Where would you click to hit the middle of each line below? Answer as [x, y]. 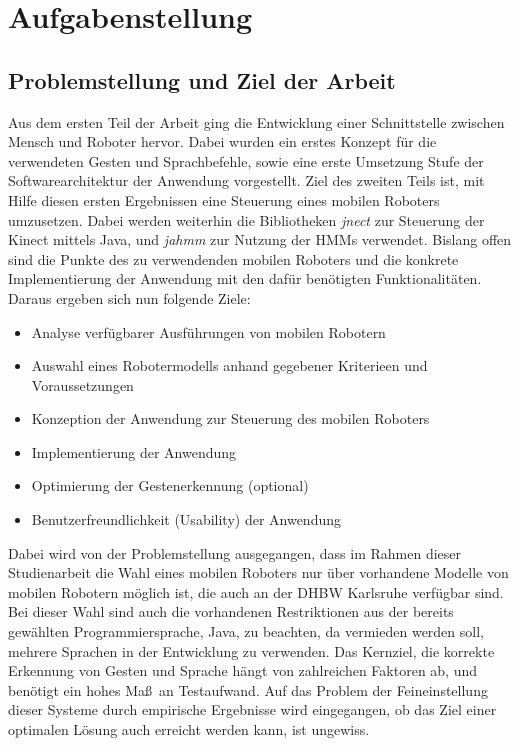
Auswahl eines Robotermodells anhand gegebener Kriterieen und [229, 365]
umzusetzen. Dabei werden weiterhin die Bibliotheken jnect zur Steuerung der [246, 219]
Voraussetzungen [82, 384]
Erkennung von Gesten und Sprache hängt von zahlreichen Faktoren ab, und [243, 670]
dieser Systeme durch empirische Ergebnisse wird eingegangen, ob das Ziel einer [252, 709]
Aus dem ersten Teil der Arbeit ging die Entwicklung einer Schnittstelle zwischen [256, 121]
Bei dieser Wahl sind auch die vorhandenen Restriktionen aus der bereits [231, 611]
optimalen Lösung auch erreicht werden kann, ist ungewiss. [189, 729]
